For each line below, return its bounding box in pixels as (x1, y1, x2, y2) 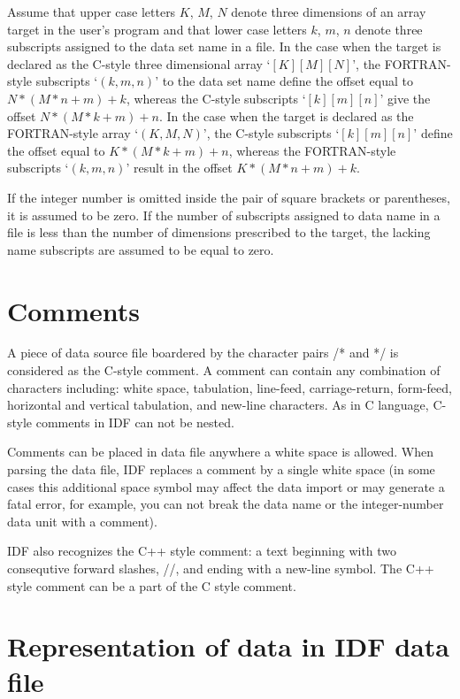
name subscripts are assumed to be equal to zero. (7, 240, 274, 258)
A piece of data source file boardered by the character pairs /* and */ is (7, 343, 399, 362)
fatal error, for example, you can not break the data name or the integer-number (7, 495, 444, 513)
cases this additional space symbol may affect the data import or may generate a (7, 477, 445, 495)
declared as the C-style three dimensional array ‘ (7, 54, 271, 73)
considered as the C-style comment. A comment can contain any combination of (7, 361, 441, 380)
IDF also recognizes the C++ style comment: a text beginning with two (7, 542, 397, 560)
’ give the (379, 88, 431, 107)
